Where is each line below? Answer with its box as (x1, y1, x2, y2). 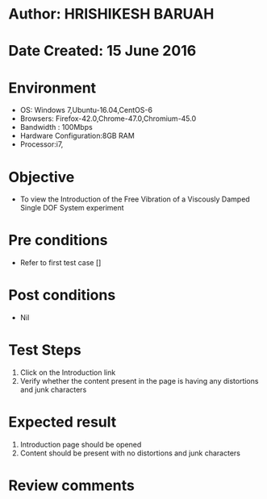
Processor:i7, (19, 139, 64, 149)
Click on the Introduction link (19, 368, 116, 377)
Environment (8, 78, 97, 97)
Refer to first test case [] (19, 258, 102, 268)
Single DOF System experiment (19, 203, 124, 213)
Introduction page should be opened (19, 440, 142, 449)
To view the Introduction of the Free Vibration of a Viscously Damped (19, 194, 250, 204)
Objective (8, 168, 75, 186)
